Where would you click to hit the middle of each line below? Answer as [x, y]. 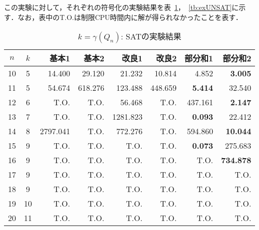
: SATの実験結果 [151, 36]
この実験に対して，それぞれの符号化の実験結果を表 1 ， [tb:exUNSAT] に [122, 7]
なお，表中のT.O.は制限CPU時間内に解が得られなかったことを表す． [130, 17]
